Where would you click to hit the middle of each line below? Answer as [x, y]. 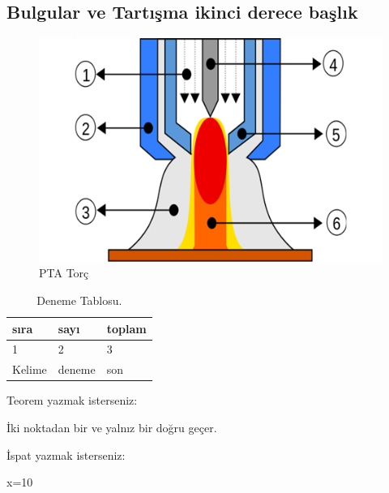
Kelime [30, 369]
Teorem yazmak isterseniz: [72, 400]
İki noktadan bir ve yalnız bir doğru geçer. [112, 427]
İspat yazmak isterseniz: [66, 454]
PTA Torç [64, 273]
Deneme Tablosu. [79, 300]
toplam [126, 328]
